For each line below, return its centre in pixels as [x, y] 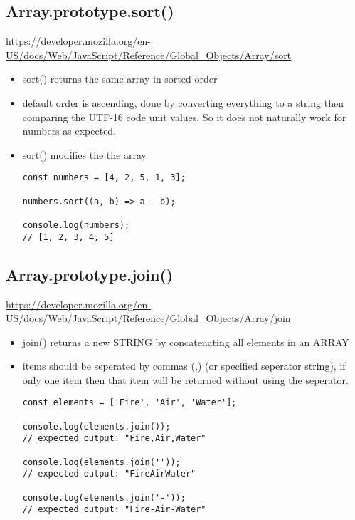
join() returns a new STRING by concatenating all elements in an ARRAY [186, 342]
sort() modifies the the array [84, 154]
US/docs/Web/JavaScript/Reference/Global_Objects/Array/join [148, 318]
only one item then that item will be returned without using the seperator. [185, 379]
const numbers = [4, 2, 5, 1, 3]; [104, 178]
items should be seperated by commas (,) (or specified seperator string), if [184, 366]
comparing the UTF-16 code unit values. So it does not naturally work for [184, 116]
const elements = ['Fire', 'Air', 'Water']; [129, 403]
